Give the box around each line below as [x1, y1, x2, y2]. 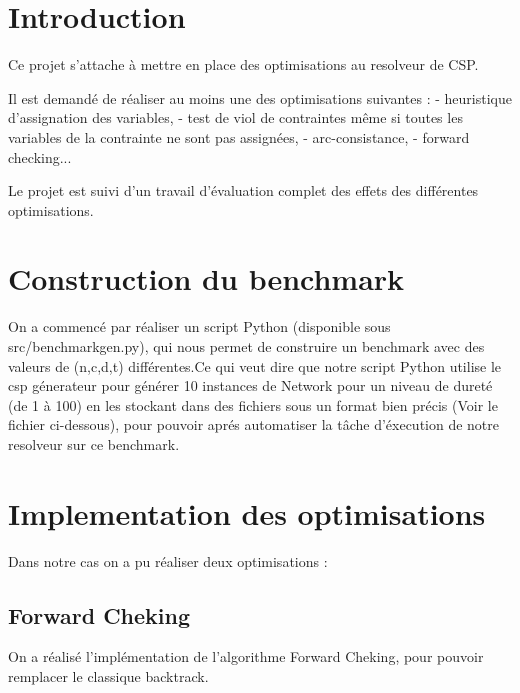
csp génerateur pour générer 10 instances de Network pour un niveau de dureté [8, 375, 493, 396]
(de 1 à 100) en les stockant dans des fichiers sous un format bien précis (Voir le [8, 394, 498, 415]
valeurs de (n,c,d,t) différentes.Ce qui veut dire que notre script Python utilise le [8, 355, 502, 376]
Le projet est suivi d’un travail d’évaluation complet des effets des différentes [8, 180, 479, 201]
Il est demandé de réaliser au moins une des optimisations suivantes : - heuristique [8, 87, 512, 108]
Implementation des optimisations [8, 492, 486, 533]
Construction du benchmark [8, 258, 405, 299]
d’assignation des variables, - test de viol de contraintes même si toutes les [8, 107, 463, 128]
